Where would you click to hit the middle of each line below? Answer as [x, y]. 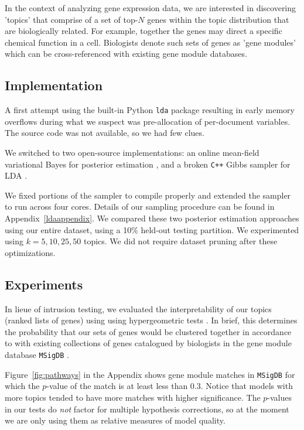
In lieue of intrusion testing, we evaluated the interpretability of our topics [138, 308]
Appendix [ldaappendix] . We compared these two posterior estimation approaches [152, 218]
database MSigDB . [37, 354]
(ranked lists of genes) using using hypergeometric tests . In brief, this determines [151, 320]
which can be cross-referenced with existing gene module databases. [126, 54]
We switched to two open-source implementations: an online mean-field [132, 153]
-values [280, 397]
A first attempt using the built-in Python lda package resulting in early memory [150, 110]
